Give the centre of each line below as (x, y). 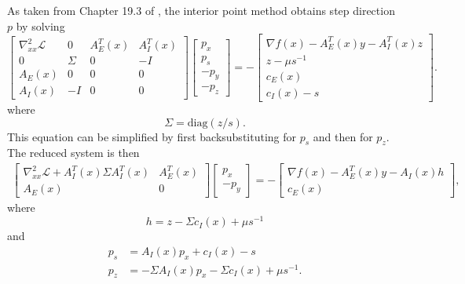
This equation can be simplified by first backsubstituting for (152, 136)
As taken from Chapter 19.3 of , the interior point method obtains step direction (201, 10)
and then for (343, 136)
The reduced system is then (73, 153)
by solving (40, 25)
